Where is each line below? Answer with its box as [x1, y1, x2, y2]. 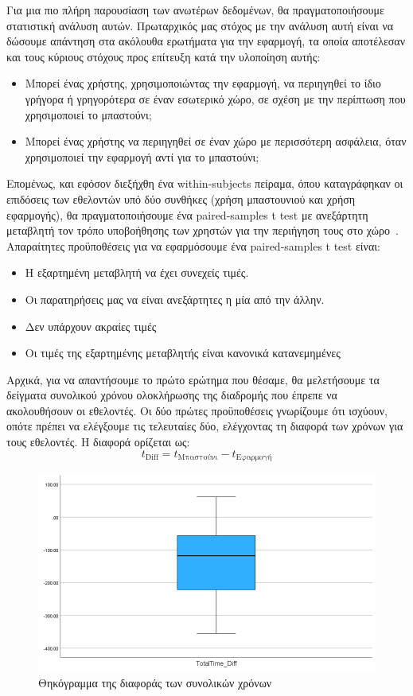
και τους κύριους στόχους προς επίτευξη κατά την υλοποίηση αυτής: [6, 48, 321, 64]
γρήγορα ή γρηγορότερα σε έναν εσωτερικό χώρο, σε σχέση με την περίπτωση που [25, 90, 406, 107]
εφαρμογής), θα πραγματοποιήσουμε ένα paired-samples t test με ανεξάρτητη [6, 206, 368, 223]
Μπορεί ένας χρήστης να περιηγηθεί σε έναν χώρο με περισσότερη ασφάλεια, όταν [25, 133, 407, 150]
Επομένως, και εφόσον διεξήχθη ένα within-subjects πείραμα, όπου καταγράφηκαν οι [6, 175, 403, 192]
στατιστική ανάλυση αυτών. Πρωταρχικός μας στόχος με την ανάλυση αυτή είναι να [6, 17, 394, 33]
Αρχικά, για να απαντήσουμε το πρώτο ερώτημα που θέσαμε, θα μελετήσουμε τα [6, 371, 380, 387]
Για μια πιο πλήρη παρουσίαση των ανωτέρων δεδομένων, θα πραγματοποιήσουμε [6, 2, 384, 17]
